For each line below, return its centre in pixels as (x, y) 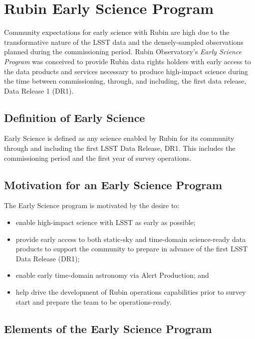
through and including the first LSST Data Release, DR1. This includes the (120, 148)
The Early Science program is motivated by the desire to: (92, 205)
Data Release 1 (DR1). (39, 90)
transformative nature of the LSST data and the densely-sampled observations (124, 42)
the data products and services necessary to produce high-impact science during (126, 71)
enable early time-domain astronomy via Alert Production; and (112, 275)
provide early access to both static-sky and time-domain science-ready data (131, 239)
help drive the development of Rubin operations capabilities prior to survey (131, 292)
